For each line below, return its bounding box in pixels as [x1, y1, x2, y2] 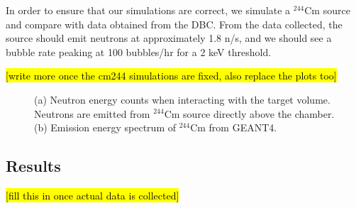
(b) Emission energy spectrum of [34, 120, 177, 135]
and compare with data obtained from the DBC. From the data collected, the [6, 16, 343, 31]
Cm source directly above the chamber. [164, 106, 335, 121]
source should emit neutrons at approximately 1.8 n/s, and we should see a [6, 31, 332, 45]
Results [6, 155, 61, 177]
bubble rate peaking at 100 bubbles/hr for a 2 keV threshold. [6, 44, 272, 59]
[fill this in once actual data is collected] [6, 187, 179, 202]
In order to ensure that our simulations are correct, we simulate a [6, 3, 291, 17]
